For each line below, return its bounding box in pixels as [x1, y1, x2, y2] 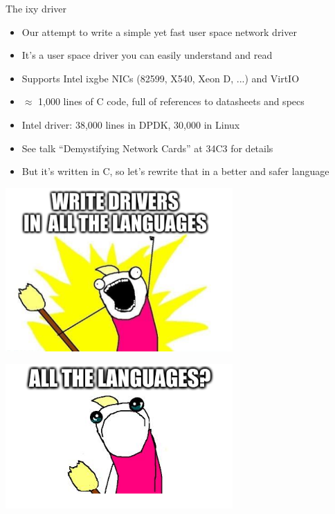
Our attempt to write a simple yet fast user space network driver [21, 24, 297, 39]
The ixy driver [6, 1, 66, 15]
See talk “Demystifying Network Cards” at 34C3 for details [21, 140, 273, 155]
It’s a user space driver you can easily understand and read [21, 48, 273, 62]
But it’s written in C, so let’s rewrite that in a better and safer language [21, 164, 329, 178]
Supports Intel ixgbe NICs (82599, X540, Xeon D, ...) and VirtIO [21, 71, 300, 85]
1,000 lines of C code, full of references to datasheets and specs [38, 94, 305, 109]
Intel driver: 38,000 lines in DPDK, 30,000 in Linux [21, 117, 240, 131]
